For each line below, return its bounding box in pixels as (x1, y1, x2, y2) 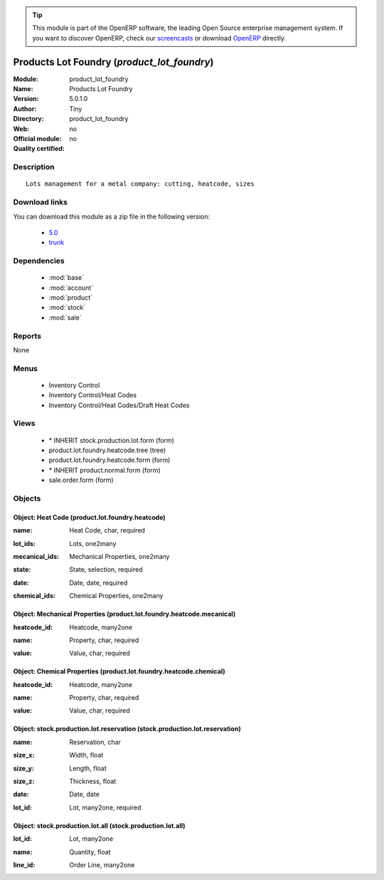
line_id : (13, 860, 36, 869)
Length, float (69, 764, 107, 772)
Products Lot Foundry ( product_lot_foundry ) (13, 56, 214, 68)
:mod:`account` (48, 283, 94, 292)
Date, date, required (69, 578, 128, 587)
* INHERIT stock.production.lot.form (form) (48, 436, 174, 444)
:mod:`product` (48, 293, 92, 302)
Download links (13, 197, 68, 207)
